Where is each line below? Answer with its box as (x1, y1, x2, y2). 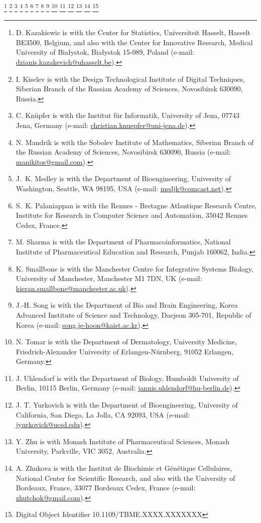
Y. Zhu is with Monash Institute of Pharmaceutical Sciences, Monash (16, 436, 230, 446)
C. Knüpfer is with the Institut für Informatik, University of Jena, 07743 (16, 110, 239, 120)
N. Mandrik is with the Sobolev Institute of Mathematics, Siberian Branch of (16, 137, 254, 147)
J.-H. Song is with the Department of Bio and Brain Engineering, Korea (16, 300, 238, 310)
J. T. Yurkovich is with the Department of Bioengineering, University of (16, 400, 238, 410)
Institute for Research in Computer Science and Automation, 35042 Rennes (16, 210, 248, 220)
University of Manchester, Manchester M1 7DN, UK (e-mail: (16, 273, 202, 284)
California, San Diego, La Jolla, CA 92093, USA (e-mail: (16, 409, 190, 420)
